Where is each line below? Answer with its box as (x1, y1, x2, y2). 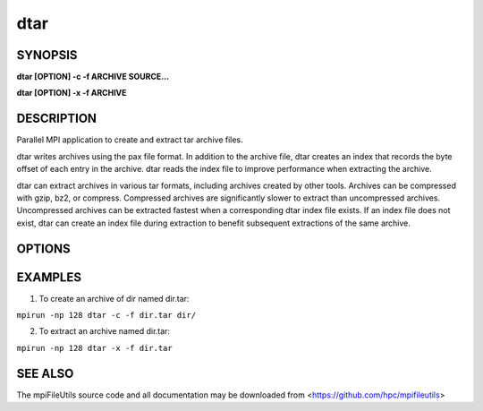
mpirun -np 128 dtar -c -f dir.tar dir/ (16, 310, 197, 321)
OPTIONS (16, 241, 71, 256)
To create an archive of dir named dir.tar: (38, 293, 190, 304)
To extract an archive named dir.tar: (38, 326, 170, 337)
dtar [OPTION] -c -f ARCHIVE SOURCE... (16, 72, 170, 82)
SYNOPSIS (16, 47, 78, 63)
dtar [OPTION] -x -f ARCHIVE (16, 88, 127, 98)
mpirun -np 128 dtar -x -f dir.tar (16, 343, 174, 353)
